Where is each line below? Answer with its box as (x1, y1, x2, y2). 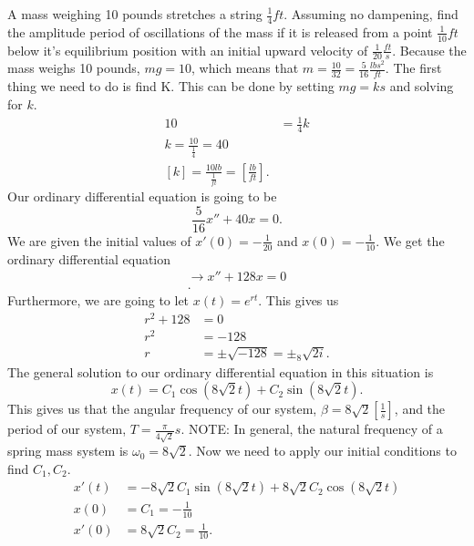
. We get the (376, 231, 445, 250)
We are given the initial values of (7, 231, 191, 250)
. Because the (392, 40, 467, 59)
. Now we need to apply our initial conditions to (188, 441, 457, 460)
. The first (385, 58, 442, 77)
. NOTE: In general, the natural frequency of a (180, 419, 443, 438)
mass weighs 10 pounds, (7, 58, 140, 77)
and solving (389, 77, 454, 96)
